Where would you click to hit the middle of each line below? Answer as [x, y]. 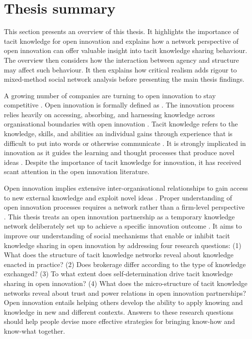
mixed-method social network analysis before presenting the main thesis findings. [124, 79]
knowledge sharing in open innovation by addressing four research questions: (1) [123, 245]
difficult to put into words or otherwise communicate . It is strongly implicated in [125, 143]
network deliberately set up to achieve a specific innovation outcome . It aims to [123, 226]
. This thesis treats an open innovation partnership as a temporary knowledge [119, 216]
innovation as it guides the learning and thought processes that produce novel [119, 152]
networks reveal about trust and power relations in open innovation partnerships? [125, 293]
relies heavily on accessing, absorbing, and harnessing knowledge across [110, 114]
